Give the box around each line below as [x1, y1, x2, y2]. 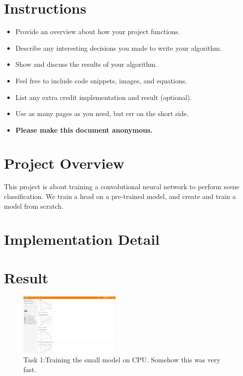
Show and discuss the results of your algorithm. [15, 59, 158, 69]
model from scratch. [4, 200, 63, 211]
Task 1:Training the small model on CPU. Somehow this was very [23, 355, 221, 365]
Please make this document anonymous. [15, 124, 153, 135]
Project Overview [4, 153, 124, 173]
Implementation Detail [4, 229, 160, 249]
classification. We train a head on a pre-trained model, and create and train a [4, 191, 236, 201]
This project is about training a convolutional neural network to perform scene [4, 181, 240, 192]
